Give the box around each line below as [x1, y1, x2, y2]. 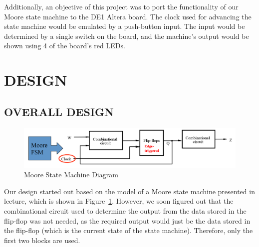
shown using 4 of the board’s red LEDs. [4, 40, 125, 51]
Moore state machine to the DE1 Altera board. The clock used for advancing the [4, 11, 252, 21]
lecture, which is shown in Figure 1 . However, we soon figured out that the [4, 196, 234, 206]
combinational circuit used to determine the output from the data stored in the [4, 205, 247, 216]
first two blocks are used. [4, 235, 80, 245]
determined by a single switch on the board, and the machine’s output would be [4, 30, 249, 41]
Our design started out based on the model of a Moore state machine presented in [4, 186, 255, 196]
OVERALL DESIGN [4, 104, 114, 119]
